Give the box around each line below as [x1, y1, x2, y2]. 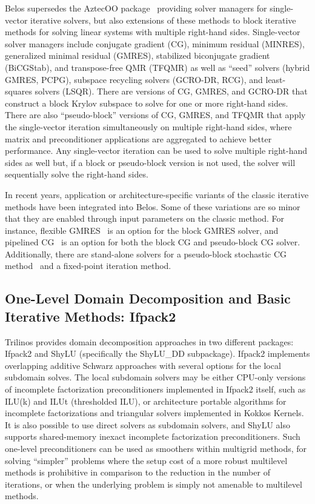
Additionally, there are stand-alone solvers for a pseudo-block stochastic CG [5, 247, 287, 260]
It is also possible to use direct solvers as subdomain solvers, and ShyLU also [5, 418, 290, 431]
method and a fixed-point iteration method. [5, 259, 171, 272]
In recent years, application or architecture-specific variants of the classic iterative [5, 188, 309, 201]
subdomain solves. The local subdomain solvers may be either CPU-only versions [5, 371, 306, 383]
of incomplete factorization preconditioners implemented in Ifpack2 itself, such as [5, 383, 306, 396]
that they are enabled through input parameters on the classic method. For [5, 212, 285, 225]
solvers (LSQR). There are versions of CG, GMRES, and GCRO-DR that [35, 85, 308, 98]
